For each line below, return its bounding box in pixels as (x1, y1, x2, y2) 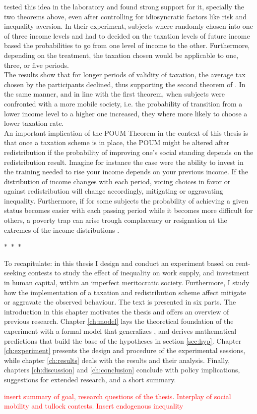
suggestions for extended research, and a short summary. (4, 374, 176, 384)
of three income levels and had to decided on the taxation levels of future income (4, 30, 250, 41)
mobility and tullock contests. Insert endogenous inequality (4, 401, 184, 411)
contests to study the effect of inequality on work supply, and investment (28, 267, 250, 278)
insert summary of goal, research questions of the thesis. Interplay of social (4, 391, 231, 401)
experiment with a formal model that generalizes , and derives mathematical (4, 326, 237, 336)
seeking (4, 267, 26, 278)
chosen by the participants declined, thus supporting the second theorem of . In (4, 79, 246, 89)
